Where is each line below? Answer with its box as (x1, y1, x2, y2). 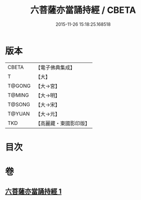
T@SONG (7, 101, 31, 108)
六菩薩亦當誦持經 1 (5, 187, 62, 196)
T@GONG (7, 82, 31, 89)
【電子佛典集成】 (35, 64, 75, 71)
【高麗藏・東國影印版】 (35, 120, 90, 127)
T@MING (7, 91, 29, 98)
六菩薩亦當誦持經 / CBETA (30, 4, 136, 16)
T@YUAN (7, 110, 30, 117)
